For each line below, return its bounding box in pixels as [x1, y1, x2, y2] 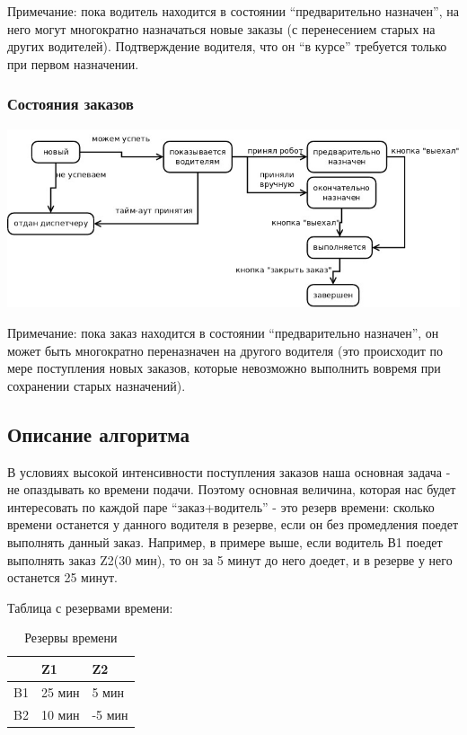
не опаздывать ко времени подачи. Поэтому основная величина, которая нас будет [7, 480, 456, 499]
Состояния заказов [7, 93, 134, 115]
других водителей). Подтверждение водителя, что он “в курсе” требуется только [7, 37, 447, 56]
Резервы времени [24, 628, 118, 647]
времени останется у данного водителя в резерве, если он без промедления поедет [7, 515, 459, 534]
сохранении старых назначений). [7, 376, 186, 394]
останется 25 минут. [7, 568, 118, 587]
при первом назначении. [7, 54, 139, 73]
